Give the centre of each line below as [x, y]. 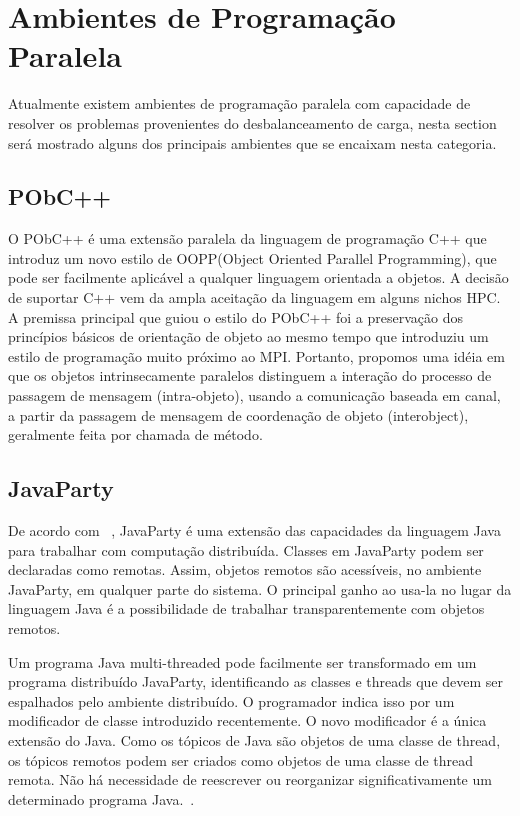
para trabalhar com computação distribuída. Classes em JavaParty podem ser [246, 549]
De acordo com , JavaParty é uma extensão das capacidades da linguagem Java [254, 530]
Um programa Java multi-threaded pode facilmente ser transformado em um [242, 661]
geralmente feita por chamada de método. [135, 434]
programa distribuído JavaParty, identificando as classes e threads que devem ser [256, 681]
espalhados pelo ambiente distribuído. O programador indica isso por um [231, 700]
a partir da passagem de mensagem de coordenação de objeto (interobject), [238, 414]
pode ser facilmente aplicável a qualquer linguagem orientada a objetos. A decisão [258, 277]
